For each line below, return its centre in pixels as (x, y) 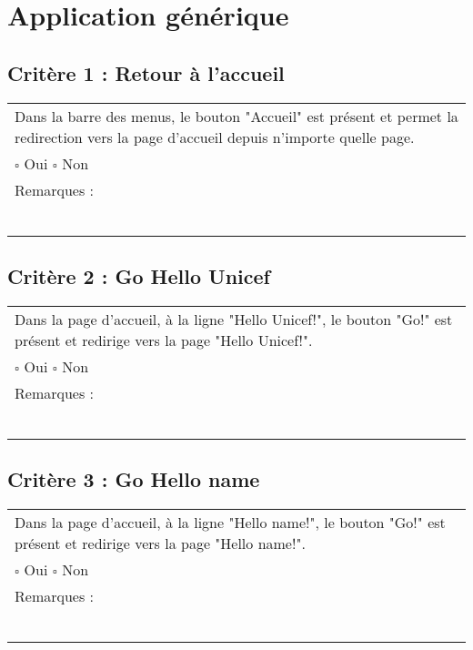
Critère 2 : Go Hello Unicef (139, 275)
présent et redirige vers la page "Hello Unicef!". (164, 340)
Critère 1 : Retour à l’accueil (146, 72)
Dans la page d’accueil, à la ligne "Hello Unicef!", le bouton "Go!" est (234, 319)
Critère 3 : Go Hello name (134, 479)
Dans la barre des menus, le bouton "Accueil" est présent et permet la (236, 116)
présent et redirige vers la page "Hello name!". (160, 543)
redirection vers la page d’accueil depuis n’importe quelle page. (215, 137)
